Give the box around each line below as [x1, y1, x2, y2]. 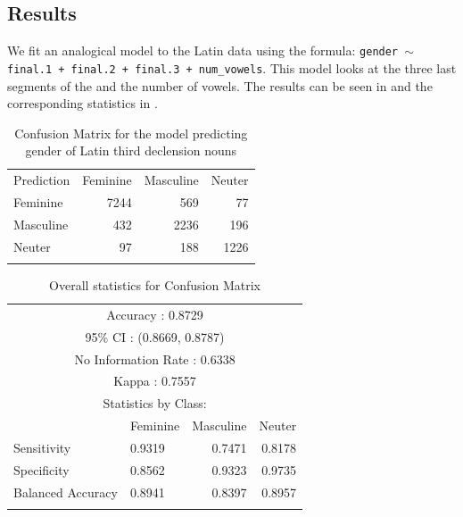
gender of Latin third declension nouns [25, 141, 236, 160]
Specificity [13, 460, 70, 479]
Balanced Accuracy [13, 482, 118, 501]
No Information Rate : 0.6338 [74, 349, 236, 368]
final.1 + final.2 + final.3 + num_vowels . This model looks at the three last [7, 58, 457, 77]
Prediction [13, 171, 70, 189]
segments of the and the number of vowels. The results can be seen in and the [7, 76, 433, 95]
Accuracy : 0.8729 [106, 304, 203, 323]
